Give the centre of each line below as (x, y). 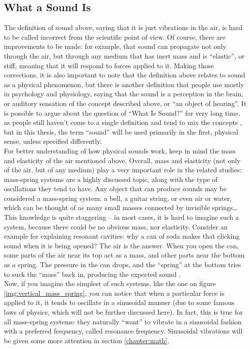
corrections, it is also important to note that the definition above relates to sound (125, 75)
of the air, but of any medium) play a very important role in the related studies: (123, 170)
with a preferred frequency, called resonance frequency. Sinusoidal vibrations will (123, 331)
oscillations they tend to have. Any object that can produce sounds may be (115, 189)
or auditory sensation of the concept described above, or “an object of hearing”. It (125, 103)
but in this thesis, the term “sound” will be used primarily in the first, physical (121, 131)
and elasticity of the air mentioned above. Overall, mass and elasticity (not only (122, 160)
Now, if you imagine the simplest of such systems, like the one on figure (110, 283)
